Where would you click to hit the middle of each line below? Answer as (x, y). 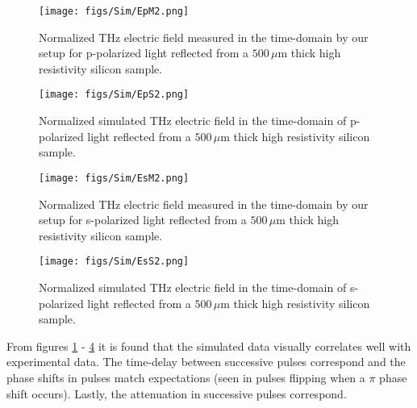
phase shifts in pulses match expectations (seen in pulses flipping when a (186, 377)
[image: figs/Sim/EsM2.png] (114, 178)
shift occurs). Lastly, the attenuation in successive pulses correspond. (177, 393)
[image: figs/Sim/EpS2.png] (114, 95)
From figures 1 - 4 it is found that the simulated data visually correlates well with (209, 346)
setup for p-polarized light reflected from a (144, 53)
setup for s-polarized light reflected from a (143, 220)
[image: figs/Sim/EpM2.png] (114, 11)
